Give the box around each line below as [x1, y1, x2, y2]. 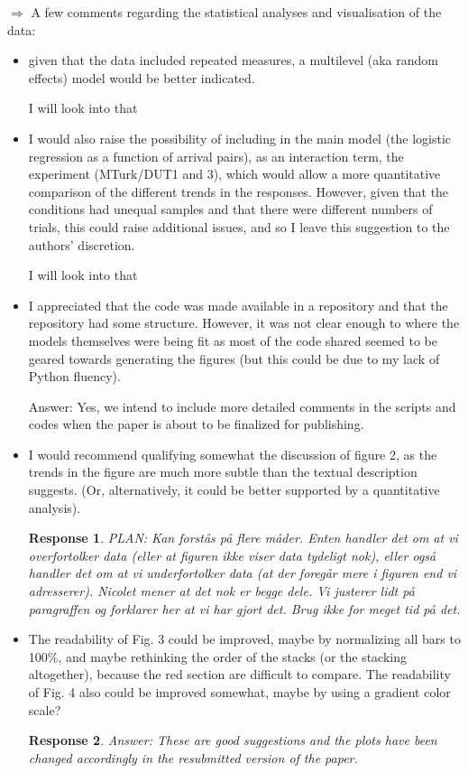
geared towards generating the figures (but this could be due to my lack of [28, 349, 440, 368]
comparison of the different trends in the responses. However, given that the [28, 182, 449, 200]
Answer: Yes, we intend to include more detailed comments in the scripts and [28, 396, 456, 415]
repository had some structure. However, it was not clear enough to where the [28, 313, 460, 332]
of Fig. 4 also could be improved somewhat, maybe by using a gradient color [28, 683, 451, 701]
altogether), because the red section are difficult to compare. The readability [28, 665, 451, 684]
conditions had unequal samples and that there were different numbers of [28, 200, 433, 219]
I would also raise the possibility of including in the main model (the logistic [28, 128, 452, 147]
